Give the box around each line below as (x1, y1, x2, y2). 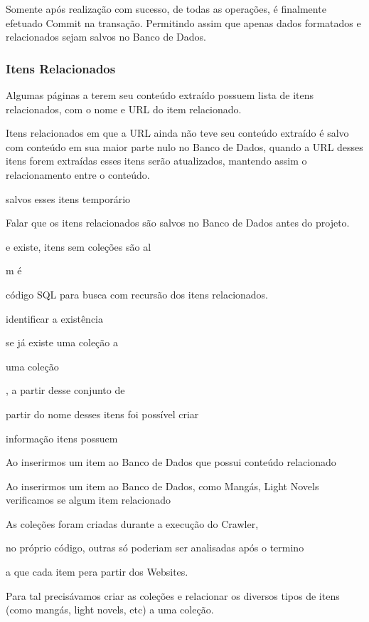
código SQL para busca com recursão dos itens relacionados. (6, 286, 268, 301)
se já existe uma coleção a (6, 335, 118, 350)
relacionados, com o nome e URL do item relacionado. (6, 101, 242, 116)
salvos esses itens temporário (6, 191, 131, 206)
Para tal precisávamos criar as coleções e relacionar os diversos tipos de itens (6, 588, 340, 603)
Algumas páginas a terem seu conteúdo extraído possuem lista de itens (6, 88, 314, 102)
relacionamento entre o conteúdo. (6, 167, 150, 182)
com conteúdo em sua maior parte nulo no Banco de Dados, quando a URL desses (6, 139, 363, 154)
